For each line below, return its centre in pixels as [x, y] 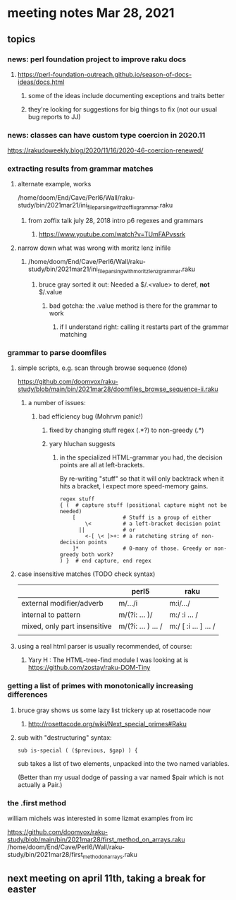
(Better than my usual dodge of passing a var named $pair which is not [120, 777]
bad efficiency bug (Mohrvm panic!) [91, 416]
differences [27, 695]
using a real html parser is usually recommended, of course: [105, 647]
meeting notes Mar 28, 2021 [91, 13]
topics [21, 39]
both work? [98, 555]
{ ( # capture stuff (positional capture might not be [143, 505]
